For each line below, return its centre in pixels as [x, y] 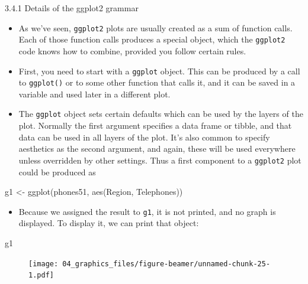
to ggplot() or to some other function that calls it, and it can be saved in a [157, 82]
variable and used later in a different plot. [94, 94]
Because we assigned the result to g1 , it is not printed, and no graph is [147, 211]
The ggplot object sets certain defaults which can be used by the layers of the [161, 114]
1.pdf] [41, 275]
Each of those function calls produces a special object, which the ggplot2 [152, 39]
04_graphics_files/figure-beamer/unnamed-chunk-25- [166, 264]
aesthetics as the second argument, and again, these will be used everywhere [157, 148]
